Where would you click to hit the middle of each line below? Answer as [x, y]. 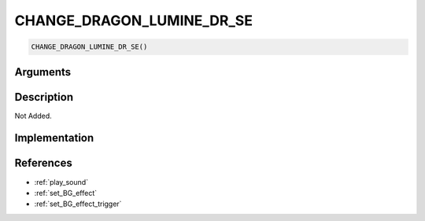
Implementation [54, 138]
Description [44, 97]
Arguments [43, 72]
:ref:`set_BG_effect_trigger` [78, 204]
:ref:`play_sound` [61, 182]
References [43, 163]
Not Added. [33, 116]
